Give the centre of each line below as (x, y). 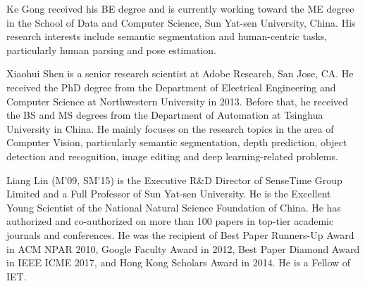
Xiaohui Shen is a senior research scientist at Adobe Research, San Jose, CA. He (180, 73)
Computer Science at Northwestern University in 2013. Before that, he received (178, 101)
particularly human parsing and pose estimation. (111, 50)
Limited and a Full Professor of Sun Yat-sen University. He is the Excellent (169, 194)
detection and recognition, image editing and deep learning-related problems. (172, 156)
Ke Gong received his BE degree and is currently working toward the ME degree (180, 8)
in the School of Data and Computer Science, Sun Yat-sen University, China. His (181, 22)
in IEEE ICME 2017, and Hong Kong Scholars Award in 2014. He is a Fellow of (179, 262)
